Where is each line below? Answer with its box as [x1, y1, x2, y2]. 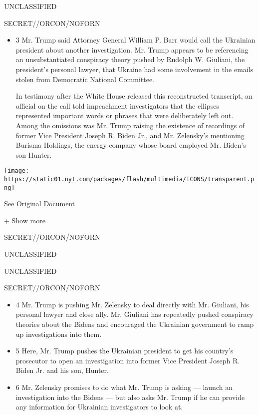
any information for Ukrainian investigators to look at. [15, 401, 183, 412]
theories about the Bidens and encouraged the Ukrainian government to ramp [15, 319, 254, 329]
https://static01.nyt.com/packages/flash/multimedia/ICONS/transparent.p [4, 175, 255, 183]
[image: [4, 167, 29, 175]
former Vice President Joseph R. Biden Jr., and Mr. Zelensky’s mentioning [15, 130, 245, 140]
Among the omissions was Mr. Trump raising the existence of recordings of [15, 120, 245, 130]
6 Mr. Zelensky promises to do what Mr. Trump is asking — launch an [15, 382, 233, 392]
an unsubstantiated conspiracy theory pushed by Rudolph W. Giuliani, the [15, 54, 245, 65]
